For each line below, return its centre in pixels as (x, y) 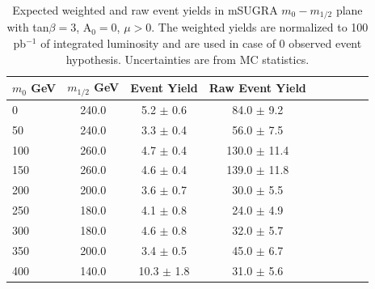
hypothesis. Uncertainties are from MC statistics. (187, 59)
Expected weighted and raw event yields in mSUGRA (145, 10)
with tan (28, 27)
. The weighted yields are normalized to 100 (260, 27)
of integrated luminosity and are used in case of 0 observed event (201, 43)
